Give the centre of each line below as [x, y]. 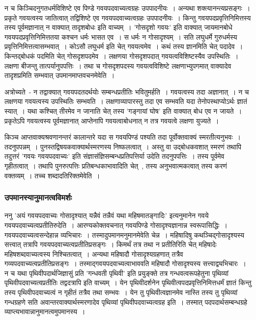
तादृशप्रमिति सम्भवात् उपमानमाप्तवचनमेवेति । [60, 75]
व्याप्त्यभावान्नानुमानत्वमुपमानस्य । [45, 311]
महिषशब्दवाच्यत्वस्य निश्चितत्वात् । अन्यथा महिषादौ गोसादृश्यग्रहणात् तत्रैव [94, 254]
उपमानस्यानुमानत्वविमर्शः [38, 197]
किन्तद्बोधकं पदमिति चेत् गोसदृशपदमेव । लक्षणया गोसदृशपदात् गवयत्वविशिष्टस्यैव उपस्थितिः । [122, 56]
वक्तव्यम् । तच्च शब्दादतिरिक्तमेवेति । [52, 175]
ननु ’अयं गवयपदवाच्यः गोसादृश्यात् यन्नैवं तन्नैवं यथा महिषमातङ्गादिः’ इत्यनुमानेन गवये [107, 215]
